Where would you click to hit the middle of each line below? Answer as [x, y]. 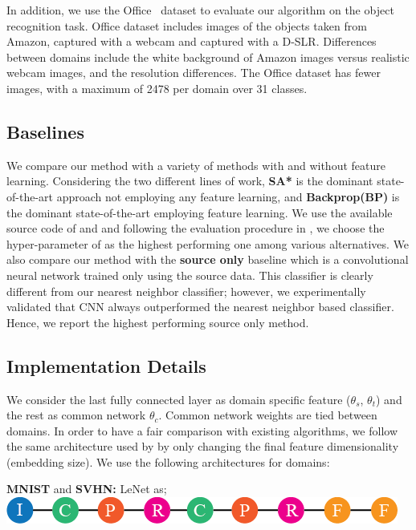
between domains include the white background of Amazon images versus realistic [208, 57]
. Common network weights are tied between [268, 415]
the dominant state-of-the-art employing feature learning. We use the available [200, 212]
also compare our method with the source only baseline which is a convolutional [208, 259]
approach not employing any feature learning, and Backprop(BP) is [228, 196]
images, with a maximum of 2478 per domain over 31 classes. [157, 88]
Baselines [45, 131]
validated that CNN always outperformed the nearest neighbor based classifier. [200, 307]
